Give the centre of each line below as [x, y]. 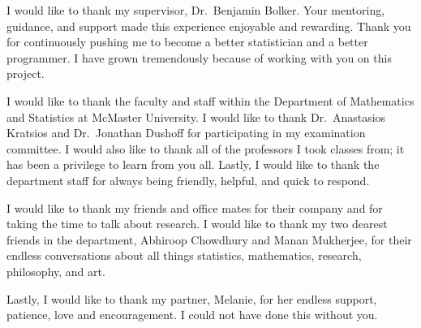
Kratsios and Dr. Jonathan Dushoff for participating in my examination [186, 133]
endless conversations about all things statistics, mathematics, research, [184, 255]
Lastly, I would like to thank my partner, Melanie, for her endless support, [192, 298]
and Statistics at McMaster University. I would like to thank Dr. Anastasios [196, 117]
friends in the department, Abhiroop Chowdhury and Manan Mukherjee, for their [209, 239]
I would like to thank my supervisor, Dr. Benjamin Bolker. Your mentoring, [196, 10]
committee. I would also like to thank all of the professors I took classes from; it [206, 148]
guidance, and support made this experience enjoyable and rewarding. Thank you [209, 26]
